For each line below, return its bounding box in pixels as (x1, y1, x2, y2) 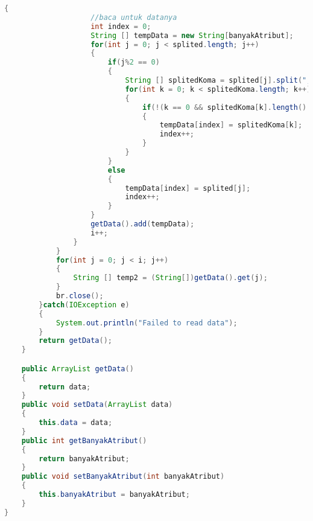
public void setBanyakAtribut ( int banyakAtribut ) (21, 472, 225, 481)
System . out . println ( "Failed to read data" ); (55, 318, 238, 327)
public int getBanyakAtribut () (21, 436, 147, 445)
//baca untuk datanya (90, 13, 177, 22)
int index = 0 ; (90, 22, 151, 31)
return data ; (39, 382, 91, 391)
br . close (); (55, 292, 104, 300)
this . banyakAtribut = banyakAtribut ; (39, 490, 190, 499)
